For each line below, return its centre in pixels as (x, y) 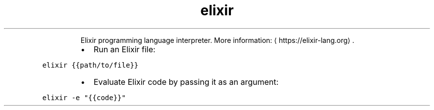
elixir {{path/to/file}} (90, 65)
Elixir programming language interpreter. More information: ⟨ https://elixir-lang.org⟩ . (217, 40)
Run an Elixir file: (124, 49)
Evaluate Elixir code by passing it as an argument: (186, 82)
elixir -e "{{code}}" (84, 97)
